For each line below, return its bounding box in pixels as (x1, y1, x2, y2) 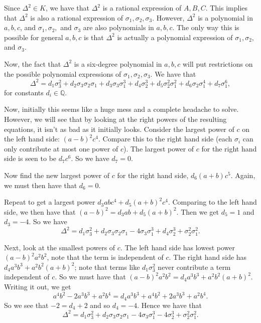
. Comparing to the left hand (168, 197, 257, 207)
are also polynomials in (83, 22, 154, 33)
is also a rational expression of (30, 12, 123, 23)
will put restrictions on (182, 58, 253, 69)
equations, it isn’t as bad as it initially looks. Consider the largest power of (4, 123, 234, 134)
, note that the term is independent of (47, 252, 164, 262)
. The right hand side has (169, 252, 247, 262)
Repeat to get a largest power (4, 197, 95, 207)
